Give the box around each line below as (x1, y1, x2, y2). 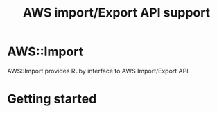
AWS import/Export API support (22, 5, 211, 21)
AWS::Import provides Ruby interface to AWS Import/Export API (7, 67, 189, 75)
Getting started (7, 92, 97, 107)
